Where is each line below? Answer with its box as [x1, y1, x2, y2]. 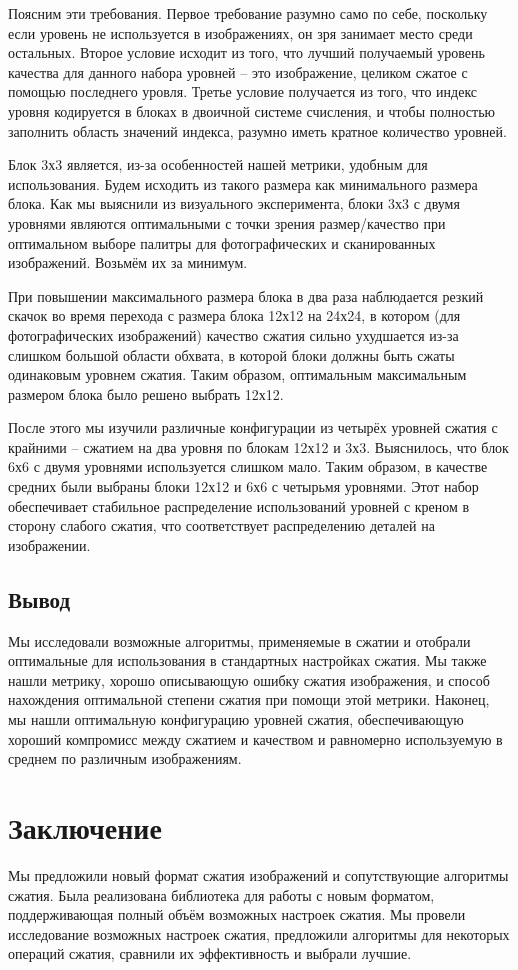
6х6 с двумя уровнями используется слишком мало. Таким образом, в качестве [8, 456, 488, 477]
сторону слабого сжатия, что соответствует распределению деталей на [8, 515, 435, 536]
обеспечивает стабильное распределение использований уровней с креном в [8, 495, 470, 516]
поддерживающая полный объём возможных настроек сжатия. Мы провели [8, 904, 466, 925]
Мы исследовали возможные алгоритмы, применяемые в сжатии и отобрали [8, 630, 471, 651]
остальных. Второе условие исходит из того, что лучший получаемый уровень [8, 42, 485, 63]
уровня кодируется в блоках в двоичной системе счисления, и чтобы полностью [8, 100, 496, 121]
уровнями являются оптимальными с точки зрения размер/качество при [8, 212, 446, 233]
